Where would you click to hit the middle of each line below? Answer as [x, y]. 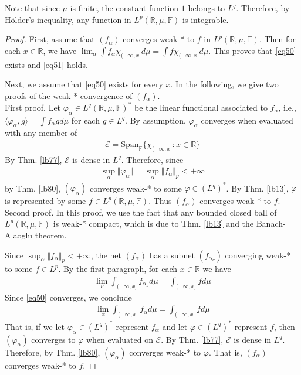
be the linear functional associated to [201, 107]
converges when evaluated [247, 120]
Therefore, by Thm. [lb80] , [53, 352]
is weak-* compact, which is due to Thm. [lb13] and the [153, 224]
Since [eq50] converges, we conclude [68, 297]
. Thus [160, 201]
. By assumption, [155, 120]
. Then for [277, 39]
